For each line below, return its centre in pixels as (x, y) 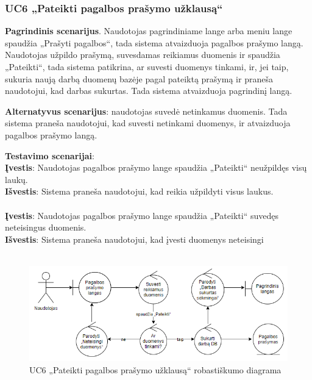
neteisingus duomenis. (46, 227)
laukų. (16, 179)
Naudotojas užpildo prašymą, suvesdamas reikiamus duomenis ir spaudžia (143, 55)
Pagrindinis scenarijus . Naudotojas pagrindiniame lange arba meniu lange (149, 31)
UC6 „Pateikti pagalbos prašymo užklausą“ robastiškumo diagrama (155, 369)
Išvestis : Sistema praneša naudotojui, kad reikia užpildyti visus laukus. (139, 191)
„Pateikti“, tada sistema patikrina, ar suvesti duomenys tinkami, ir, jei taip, (147, 66)
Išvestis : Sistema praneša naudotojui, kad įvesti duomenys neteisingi (134, 239)
